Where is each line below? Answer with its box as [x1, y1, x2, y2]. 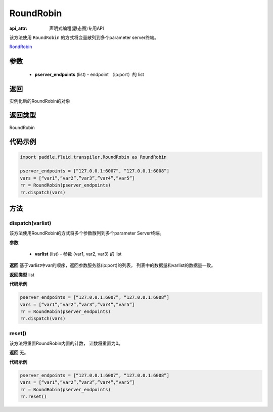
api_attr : [9, 25, 28, 31]
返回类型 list [9, 271, 35, 278]
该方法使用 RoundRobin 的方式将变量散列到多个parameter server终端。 [9, 34, 159, 40]
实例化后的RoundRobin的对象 [9, 98, 70, 104]
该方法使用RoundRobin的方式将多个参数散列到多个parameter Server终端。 [9, 230, 164, 236]
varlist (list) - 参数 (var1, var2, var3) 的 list [34, 251, 122, 257]
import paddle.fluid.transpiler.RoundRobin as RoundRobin [20, 154, 167, 160]
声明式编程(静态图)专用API [49, 25, 104, 31]
